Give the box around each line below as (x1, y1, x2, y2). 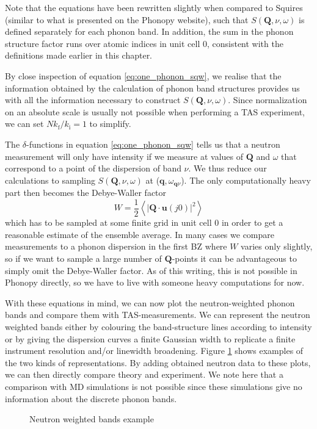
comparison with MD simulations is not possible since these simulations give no (5, 380, 302, 392)
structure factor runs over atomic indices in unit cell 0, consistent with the (5, 37, 283, 49)
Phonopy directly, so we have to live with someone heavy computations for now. (5, 276, 305, 289)
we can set (5, 117, 44, 130)
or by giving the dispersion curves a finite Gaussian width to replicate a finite (5, 332, 296, 345)
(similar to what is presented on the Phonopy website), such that (5, 13, 249, 26)
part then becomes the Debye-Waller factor (5, 186, 167, 199)
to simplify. (89, 117, 131, 130)
